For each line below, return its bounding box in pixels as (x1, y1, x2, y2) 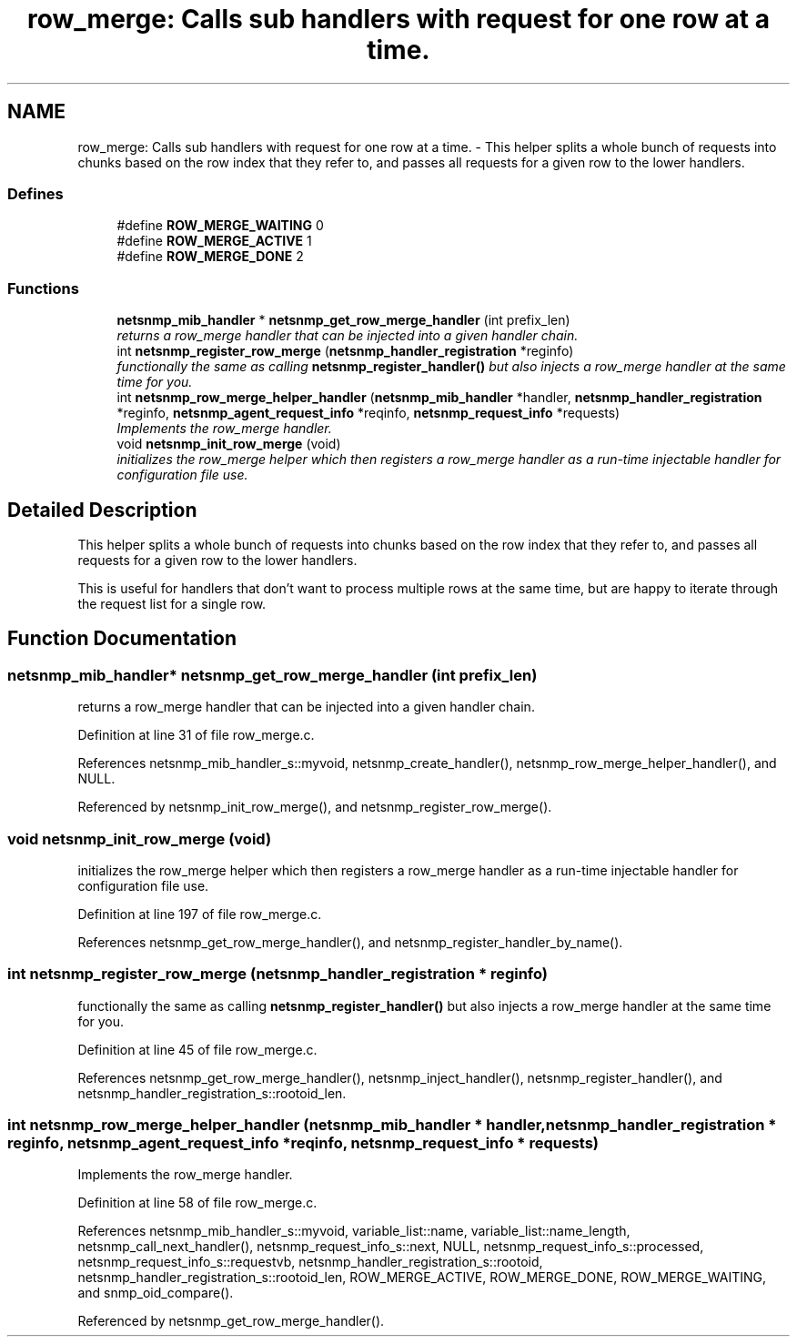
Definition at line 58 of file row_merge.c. (77, 1195, 318, 1211)
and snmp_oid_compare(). (77, 1285, 234, 1301)
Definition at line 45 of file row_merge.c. (77, 1041, 318, 1057)
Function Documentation (7, 627, 237, 651)
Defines (7, 184, 64, 203)
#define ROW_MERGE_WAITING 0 (116, 217, 324, 234)
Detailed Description (7, 498, 197, 521)
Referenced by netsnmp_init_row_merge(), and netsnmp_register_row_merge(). (77, 799, 552, 815)
